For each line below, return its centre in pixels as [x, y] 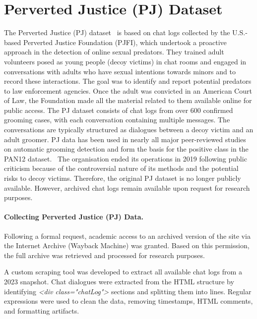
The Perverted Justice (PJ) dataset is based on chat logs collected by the [117, 32]
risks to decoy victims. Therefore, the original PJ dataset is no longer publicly [123, 178]
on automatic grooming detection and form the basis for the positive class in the [126, 149]
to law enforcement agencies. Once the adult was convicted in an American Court [128, 90]
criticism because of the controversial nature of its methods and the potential [121, 168]
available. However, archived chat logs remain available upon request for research [127, 187]
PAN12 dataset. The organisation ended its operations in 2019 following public [126, 158]
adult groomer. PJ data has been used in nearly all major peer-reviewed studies [125, 139]
